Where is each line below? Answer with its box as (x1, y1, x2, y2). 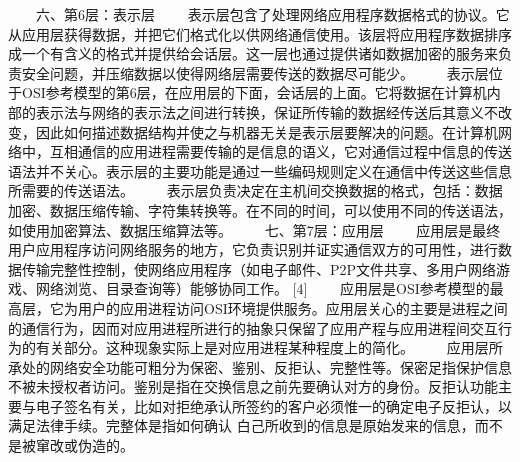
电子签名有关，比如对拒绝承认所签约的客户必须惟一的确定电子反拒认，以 (35, 395, 512, 416)
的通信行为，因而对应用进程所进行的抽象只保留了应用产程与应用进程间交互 (8, 317, 498, 338)
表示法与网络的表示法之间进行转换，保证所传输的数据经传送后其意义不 (35, 101, 498, 122)
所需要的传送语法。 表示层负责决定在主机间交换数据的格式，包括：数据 (8, 180, 503, 201)
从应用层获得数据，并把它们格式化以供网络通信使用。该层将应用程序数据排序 (8, 23, 512, 44)
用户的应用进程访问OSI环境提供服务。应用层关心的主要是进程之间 (77, 297, 508, 318)
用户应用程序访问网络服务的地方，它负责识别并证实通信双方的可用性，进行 (8, 239, 498, 260)
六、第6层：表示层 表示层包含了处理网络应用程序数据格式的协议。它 (35, 4, 510, 24)
